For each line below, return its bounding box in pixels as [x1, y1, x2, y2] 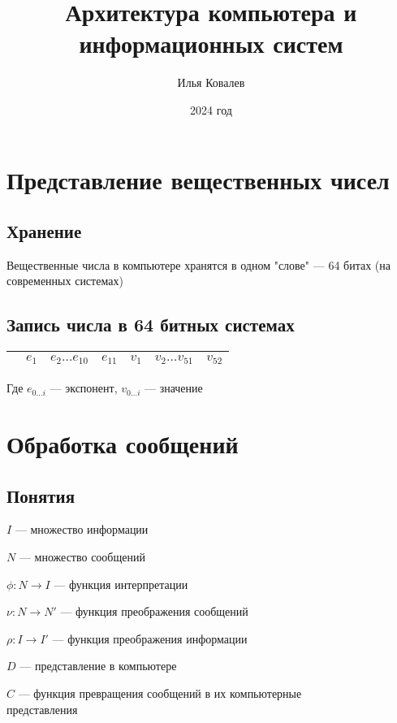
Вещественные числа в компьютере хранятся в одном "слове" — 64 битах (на [6, 256, 391, 273]
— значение [144, 379, 203, 396]
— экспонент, [50, 379, 118, 396]
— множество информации [15, 521, 149, 538]
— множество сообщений [19, 548, 145, 565]
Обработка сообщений [6, 427, 239, 460]
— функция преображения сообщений [60, 603, 248, 620]
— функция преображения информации [52, 630, 248, 647]
